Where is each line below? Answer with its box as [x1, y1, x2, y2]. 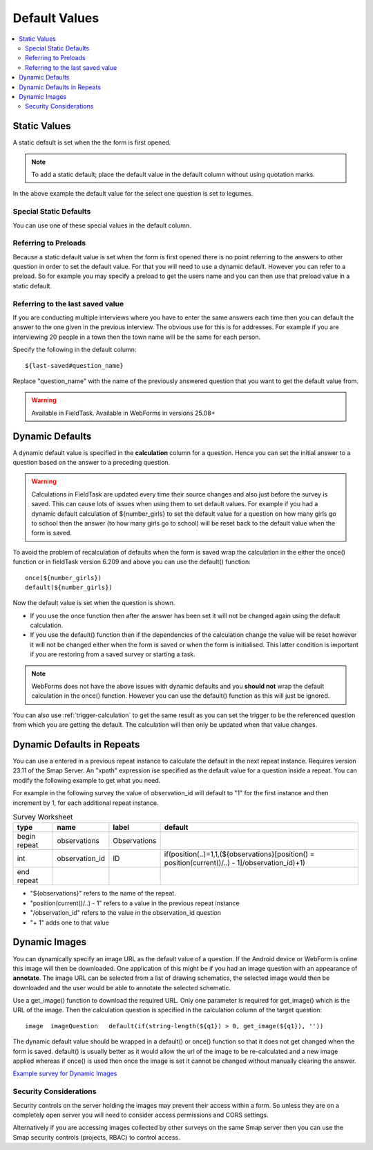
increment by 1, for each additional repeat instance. [12, 799, 159, 807]
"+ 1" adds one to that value [30, 918, 110, 927]
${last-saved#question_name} [25, 362, 124, 369]
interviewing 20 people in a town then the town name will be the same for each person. [12, 333, 261, 341]
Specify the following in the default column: [12, 346, 137, 354]
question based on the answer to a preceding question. [12, 458, 171, 466]
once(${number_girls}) [25, 574, 102, 582]
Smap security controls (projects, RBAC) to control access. [12, 1133, 180, 1141]
